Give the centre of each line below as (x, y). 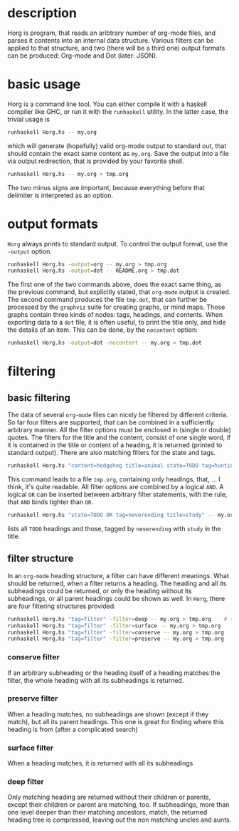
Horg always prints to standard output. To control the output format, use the (118, 244)
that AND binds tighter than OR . (51, 502)
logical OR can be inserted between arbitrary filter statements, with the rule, (117, 495)
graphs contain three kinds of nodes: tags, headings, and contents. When (115, 315)
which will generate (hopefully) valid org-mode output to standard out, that (117, 146)
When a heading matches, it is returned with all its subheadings (100, 763)
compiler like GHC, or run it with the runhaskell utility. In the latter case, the (118, 111)
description (42, 13)
